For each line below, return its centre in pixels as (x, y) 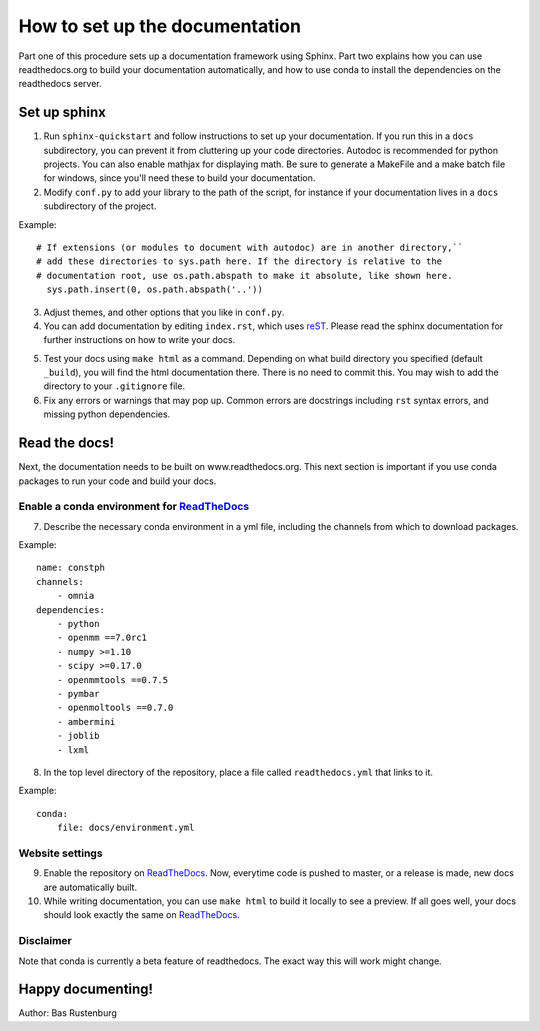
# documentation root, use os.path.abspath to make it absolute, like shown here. (244, 275)
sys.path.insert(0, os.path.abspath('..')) (155, 289)
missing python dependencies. (107, 414)
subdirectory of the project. (100, 206)
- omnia (75, 596)
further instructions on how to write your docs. (139, 340)
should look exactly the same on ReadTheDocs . (141, 915)
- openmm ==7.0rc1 (102, 638)
